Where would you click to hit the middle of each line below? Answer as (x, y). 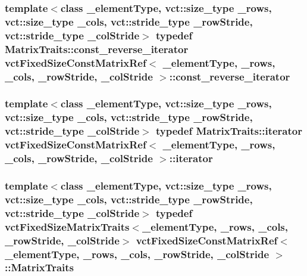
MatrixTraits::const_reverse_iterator (97, 49)
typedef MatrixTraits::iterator (229, 131)
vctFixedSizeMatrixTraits (67, 226)
